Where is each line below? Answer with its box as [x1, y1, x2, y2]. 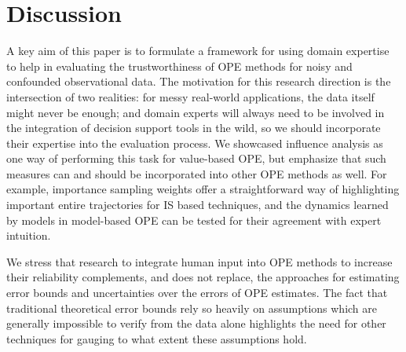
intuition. [6, 227, 51, 244]
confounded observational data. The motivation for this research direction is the [6, 73, 391, 90]
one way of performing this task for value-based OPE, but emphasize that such [6, 150, 386, 167]
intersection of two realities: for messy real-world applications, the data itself [6, 88, 375, 104]
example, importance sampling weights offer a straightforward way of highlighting [6, 181, 400, 197]
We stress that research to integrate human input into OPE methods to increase [6, 253, 393, 269]
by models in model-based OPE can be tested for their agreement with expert [6, 211, 382, 228]
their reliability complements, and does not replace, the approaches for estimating [6, 269, 400, 285]
